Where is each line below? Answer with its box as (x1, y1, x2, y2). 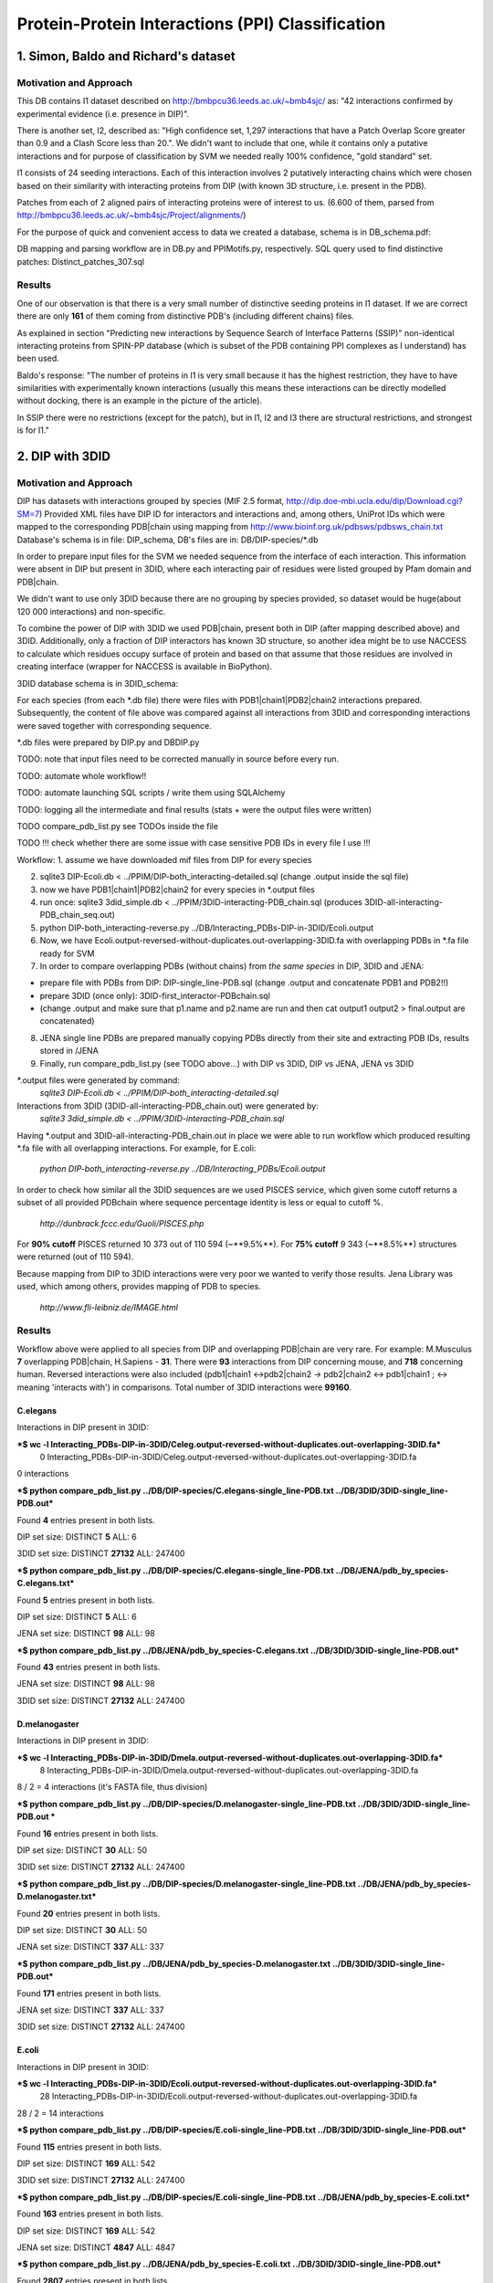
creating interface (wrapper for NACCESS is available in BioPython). (16, 661, 273, 672)
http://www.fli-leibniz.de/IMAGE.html (39, 1301, 178, 1312)
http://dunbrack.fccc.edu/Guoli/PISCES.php (39, 1217, 205, 1228)
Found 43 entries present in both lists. (16, 1662, 161, 1673)
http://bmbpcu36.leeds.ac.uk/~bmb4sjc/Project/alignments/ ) (16, 210, 246, 221)
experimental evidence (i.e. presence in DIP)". (16, 108, 190, 119)
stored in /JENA (39, 1046, 100, 1057)
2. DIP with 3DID (16, 448, 111, 465)
